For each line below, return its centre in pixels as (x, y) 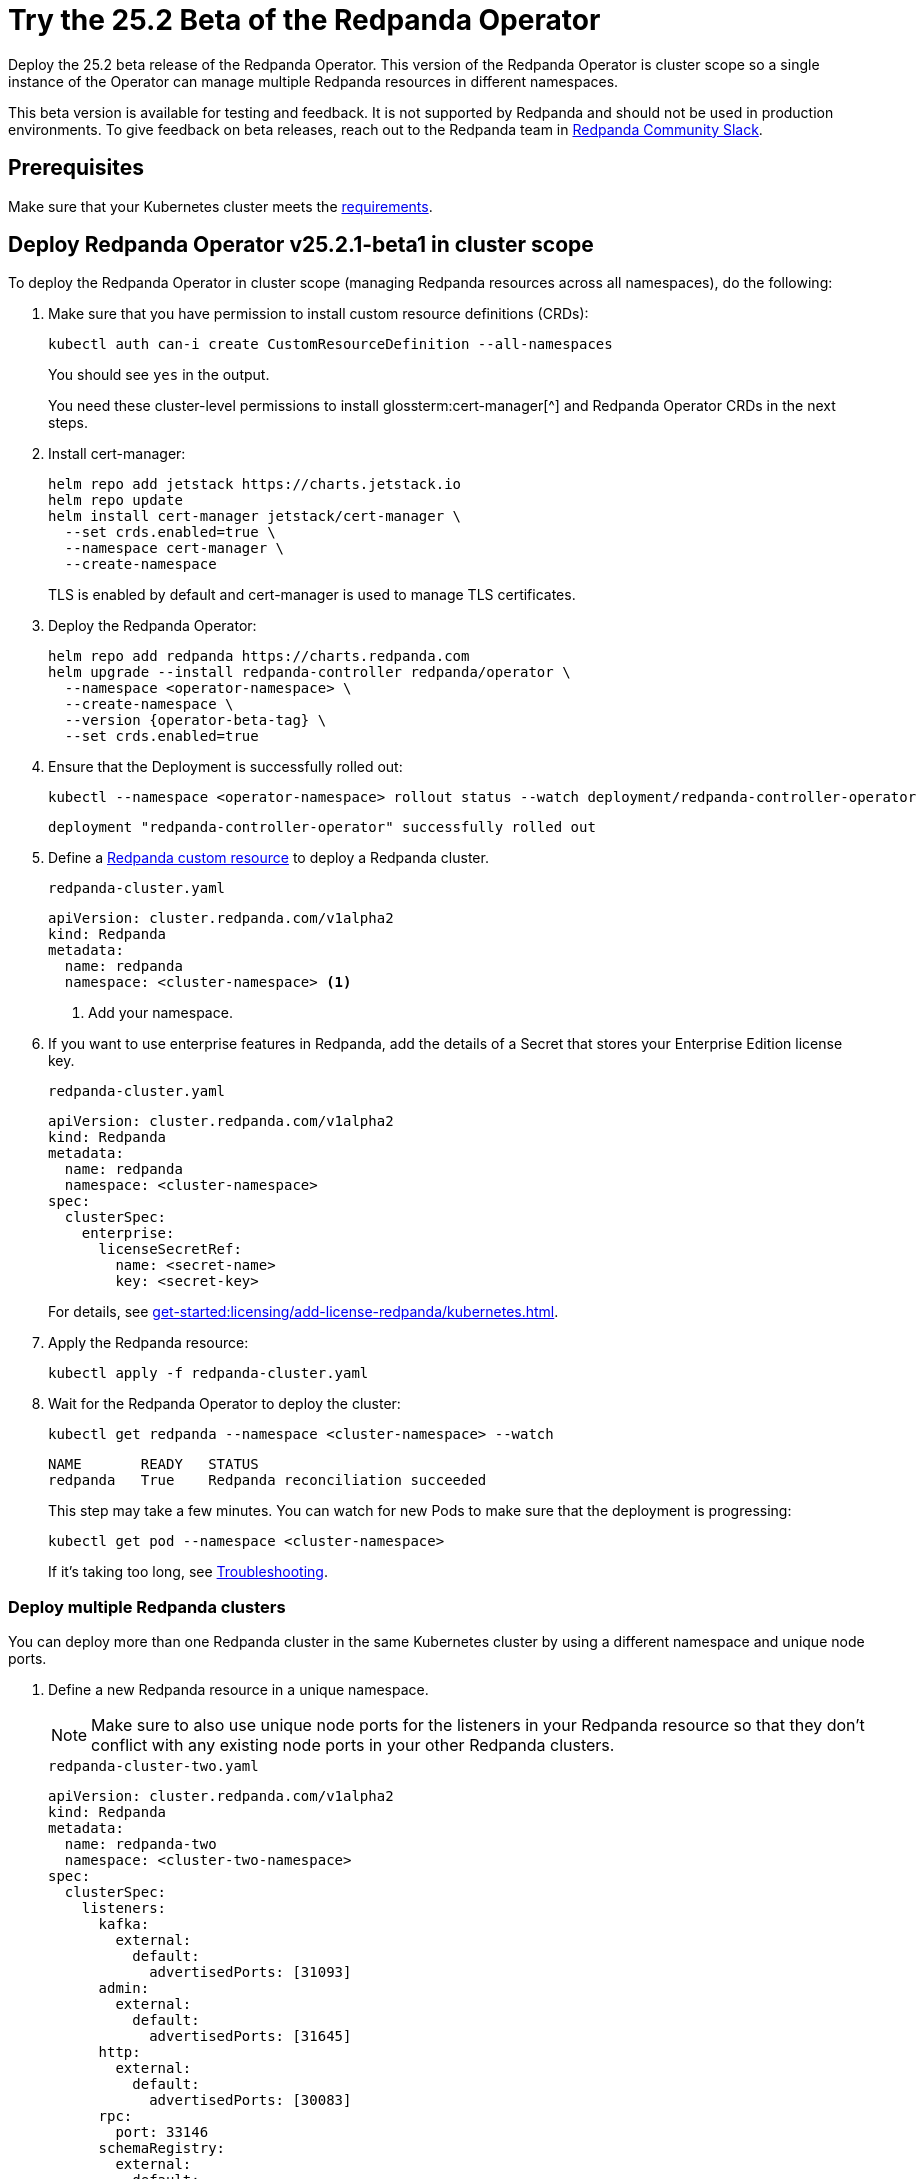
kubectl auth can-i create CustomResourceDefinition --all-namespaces (330, 344)
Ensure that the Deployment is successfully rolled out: (225, 767)
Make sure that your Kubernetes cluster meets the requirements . (220, 206)
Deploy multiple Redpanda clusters (147, 1606)
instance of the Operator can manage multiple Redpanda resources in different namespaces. (313, 81)
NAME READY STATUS (153, 1464)
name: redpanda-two (140, 1844)
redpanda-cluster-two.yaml (153, 1766)
